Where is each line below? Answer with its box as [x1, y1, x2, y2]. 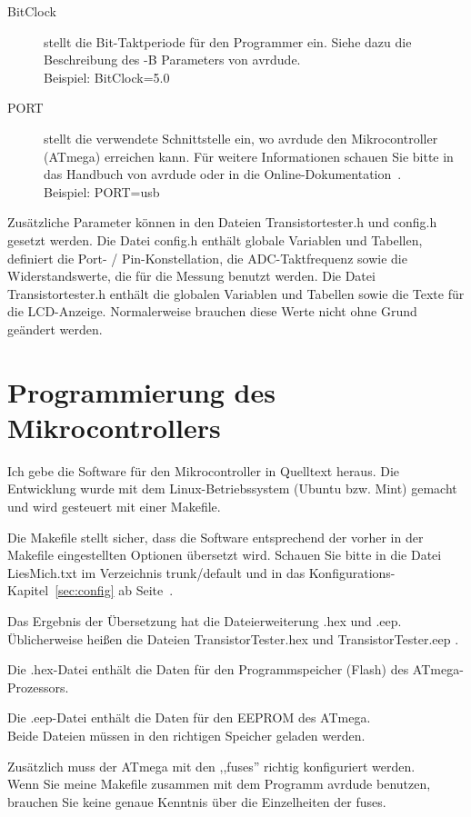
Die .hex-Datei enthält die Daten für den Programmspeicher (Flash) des [7, 660, 409, 679]
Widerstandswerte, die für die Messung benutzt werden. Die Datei [7, 266, 376, 285]
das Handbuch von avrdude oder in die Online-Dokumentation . [44, 164, 402, 184]
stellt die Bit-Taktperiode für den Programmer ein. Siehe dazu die [44, 32, 412, 51]
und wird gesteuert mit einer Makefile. [7, 497, 221, 515]
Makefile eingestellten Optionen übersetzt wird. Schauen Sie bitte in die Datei [7, 545, 442, 564]
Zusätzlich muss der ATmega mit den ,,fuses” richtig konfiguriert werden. [7, 756, 416, 775]
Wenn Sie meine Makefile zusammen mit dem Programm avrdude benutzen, [7, 774, 431, 793]
